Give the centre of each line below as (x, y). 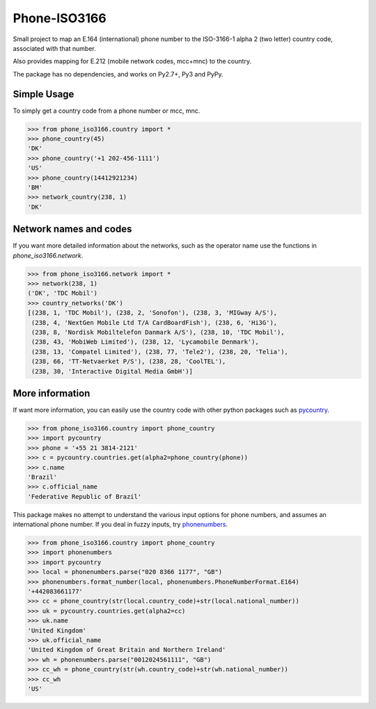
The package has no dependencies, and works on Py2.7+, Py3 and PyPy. (118, 74)
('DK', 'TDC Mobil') (62, 293)
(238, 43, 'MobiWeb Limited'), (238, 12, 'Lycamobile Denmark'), (145, 342)
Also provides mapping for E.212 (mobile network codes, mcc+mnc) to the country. (132, 61)
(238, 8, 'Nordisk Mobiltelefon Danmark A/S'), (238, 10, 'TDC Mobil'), (158, 332)
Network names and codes (72, 229)
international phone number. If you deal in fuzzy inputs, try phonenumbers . (120, 525)
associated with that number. (55, 48)
